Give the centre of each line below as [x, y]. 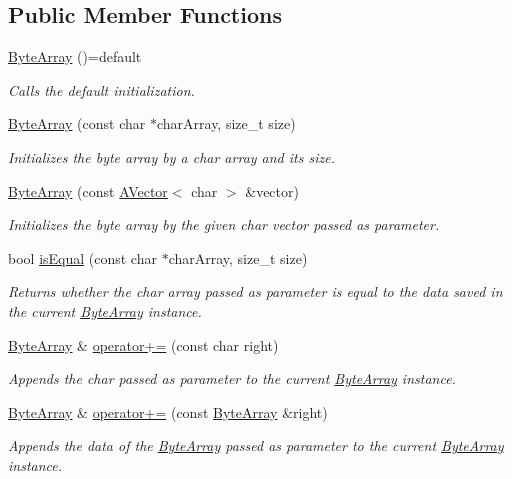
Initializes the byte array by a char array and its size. [171, 156]
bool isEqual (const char [82, 257]
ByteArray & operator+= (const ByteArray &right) [168, 411]
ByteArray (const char [77, 123]
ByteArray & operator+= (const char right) [143, 344]
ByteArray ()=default [75, 56]
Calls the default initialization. [101, 89]
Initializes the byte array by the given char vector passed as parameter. [224, 224]
